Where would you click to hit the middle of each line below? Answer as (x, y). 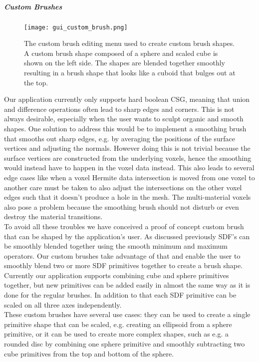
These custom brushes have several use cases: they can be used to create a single (127, 314)
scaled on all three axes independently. (63, 304)
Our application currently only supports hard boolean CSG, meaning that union (127, 99)
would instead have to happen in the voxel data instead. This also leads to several (129, 168)
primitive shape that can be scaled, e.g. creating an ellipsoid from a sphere (118, 324)
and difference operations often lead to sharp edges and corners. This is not (119, 109)
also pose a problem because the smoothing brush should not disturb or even (122, 206)
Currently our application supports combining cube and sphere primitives (117, 275)
